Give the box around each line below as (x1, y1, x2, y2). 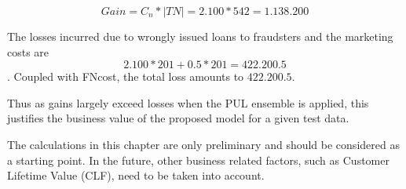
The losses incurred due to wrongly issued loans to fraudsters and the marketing (7, 28, 393, 44)
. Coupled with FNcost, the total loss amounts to (7, 68, 244, 85)
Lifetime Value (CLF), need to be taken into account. (7, 167, 265, 184)
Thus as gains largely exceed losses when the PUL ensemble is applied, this (7, 94, 369, 111)
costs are (7, 43, 49, 60)
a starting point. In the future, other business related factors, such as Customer (7, 151, 390, 168)
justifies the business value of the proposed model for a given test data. (7, 110, 349, 126)
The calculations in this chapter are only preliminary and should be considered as (7, 136, 400, 152)
